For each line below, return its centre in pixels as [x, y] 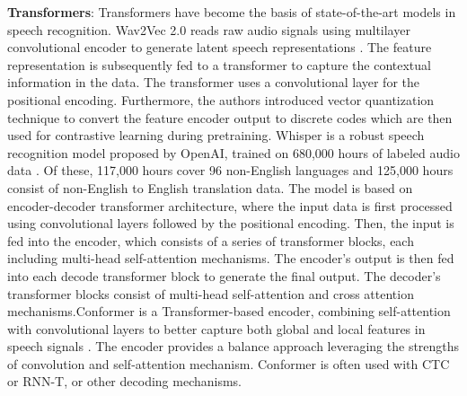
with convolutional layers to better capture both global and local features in [216, 328]
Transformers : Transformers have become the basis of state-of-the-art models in [232, 12]
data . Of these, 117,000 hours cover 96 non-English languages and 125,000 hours [230, 170]
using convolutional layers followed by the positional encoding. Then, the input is [231, 223]
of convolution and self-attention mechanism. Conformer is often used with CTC [229, 363]
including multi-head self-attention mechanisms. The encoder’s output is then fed [231, 258]
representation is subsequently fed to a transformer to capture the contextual [219, 64]
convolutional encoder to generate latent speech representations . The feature [220, 47]
